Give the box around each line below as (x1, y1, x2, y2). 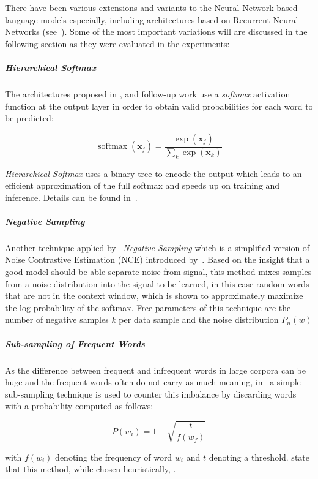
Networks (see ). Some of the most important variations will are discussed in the (5, 25, 308, 38)
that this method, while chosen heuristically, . (5, 462, 176, 475)
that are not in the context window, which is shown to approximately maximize (5, 289, 303, 302)
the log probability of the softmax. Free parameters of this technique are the (5, 301, 291, 314)
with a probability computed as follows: (5, 399, 153, 412)
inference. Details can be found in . (5, 190, 138, 203)
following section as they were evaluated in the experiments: (5, 37, 230, 50)
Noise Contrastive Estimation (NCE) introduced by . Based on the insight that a (5, 253, 310, 266)
